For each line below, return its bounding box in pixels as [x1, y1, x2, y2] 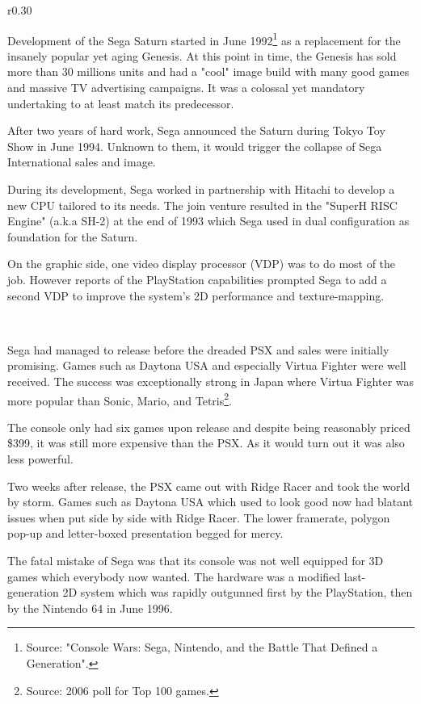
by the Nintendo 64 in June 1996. [7, 599, 173, 616]
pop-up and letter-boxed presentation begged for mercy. [7, 525, 284, 542]
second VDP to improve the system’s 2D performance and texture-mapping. [7, 287, 385, 304]
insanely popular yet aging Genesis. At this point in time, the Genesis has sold [7, 47, 397, 64]
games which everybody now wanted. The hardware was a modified [7, 568, 341, 585]
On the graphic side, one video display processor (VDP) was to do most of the [7, 255, 396, 272]
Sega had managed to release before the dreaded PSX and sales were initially [7, 341, 389, 358]
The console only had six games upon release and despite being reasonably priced [7, 418, 410, 435]
